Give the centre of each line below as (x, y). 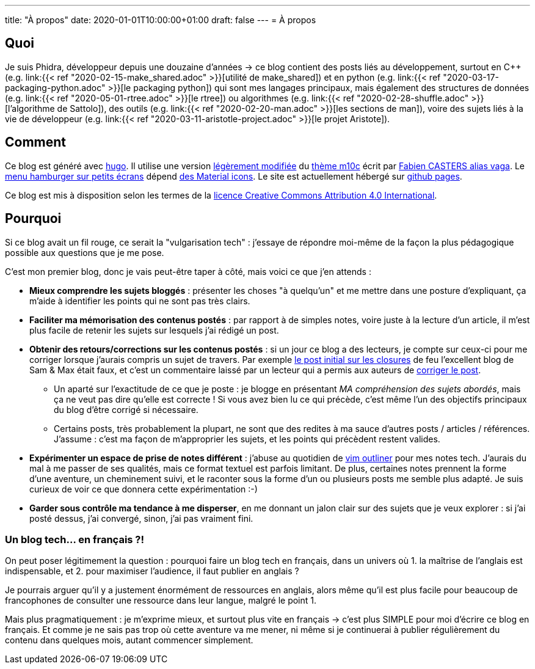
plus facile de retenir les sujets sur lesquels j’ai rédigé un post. (154, 330)
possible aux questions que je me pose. (85, 252)
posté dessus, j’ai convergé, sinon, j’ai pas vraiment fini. (141, 518)
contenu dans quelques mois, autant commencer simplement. (129, 640)
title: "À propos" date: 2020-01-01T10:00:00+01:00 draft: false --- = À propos (161, 20)
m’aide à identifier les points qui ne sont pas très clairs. (140, 301)
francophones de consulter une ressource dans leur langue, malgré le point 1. (161, 601)
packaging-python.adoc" (55, 87)
